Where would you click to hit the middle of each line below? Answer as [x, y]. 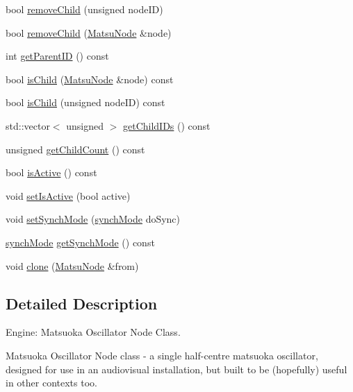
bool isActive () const [51, 172]
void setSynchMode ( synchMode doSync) [93, 219]
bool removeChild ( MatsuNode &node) [89, 32]
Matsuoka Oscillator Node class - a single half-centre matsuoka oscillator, [162, 355]
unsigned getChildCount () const [75, 149]
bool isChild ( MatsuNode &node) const [90, 79]
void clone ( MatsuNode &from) [72, 265]
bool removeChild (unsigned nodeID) [84, 9]
